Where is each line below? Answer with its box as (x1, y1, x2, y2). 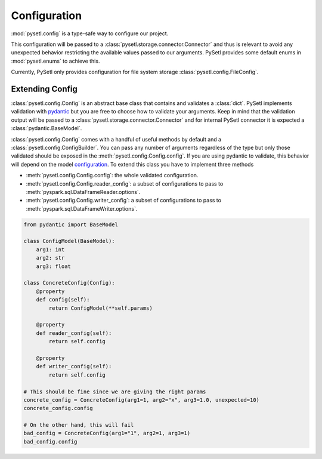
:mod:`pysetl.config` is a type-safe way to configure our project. (11, 30, 169, 37)
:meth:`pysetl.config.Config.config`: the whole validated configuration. (26, 172, 199, 179)
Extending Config (11, 84, 78, 94)
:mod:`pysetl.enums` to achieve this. (11, 57, 100, 64)
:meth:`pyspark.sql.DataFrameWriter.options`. (26, 205, 138, 212)
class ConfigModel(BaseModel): (23, 238, 116, 245)
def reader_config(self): (36, 329, 112, 337)
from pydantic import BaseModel (23, 221, 119, 228)
